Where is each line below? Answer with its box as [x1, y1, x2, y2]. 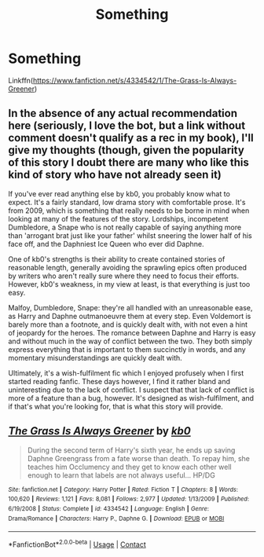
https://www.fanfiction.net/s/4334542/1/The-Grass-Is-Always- [32, 75, 237, 85]
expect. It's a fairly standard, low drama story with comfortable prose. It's [8, 197, 246, 207]
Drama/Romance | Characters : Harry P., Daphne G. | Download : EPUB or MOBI [8, 515, 225, 522]
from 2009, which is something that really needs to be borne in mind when [8, 206, 250, 215]
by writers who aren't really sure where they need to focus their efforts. [8, 271, 240, 280]
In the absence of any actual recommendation [8, 107, 238, 120]
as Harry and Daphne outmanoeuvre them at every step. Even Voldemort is [8, 311, 251, 321]
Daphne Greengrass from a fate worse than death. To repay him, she [27, 453, 250, 463]
